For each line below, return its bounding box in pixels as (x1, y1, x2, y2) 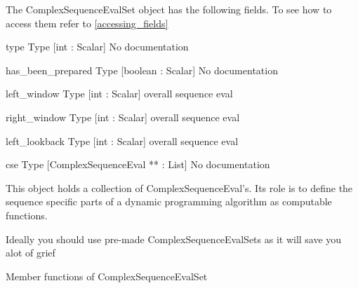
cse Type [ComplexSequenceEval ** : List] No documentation (6, 157, 270, 172)
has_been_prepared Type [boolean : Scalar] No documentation (6, 62, 278, 77)
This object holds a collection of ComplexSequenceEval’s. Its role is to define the (6, 180, 353, 195)
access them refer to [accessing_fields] (6, 15, 168, 30)
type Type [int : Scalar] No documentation (6, 39, 189, 54)
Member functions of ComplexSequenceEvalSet (6, 268, 208, 283)
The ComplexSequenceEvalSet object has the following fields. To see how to (6, 2, 332, 16)
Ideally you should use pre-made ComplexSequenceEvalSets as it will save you (6, 231, 342, 246)
